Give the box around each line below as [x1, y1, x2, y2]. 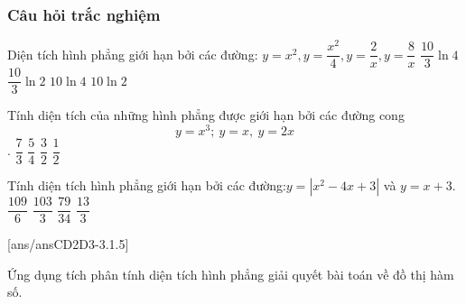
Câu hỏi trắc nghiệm [7, 3, 161, 25]
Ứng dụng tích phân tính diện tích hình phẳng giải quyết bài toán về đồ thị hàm [7, 264, 454, 283]
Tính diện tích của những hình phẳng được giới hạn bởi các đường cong [7, 106, 405, 124]
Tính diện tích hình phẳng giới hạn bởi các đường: [7, 176, 286, 195]
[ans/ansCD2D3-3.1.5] [7, 235, 129, 253]
